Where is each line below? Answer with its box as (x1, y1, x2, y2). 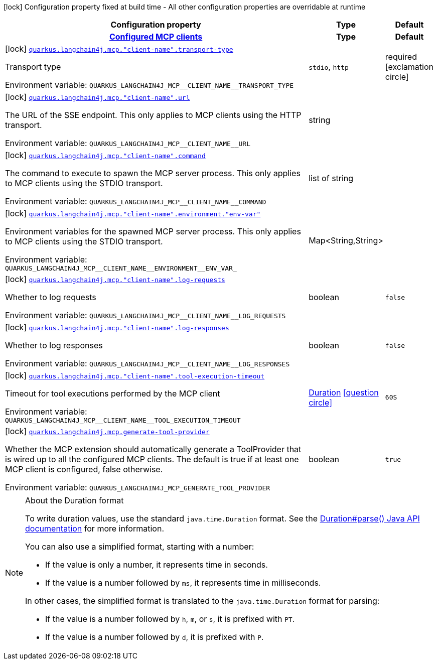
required (385, 52, 417, 62)
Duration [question (309, 387, 379, 397)
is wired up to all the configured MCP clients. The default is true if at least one (5, 454, 299, 464)
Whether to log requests (5, 292, 96, 302)
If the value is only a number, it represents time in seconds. (45, 560, 268, 570)
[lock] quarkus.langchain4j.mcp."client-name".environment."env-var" (5, 208, 261, 218)
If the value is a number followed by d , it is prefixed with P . (45, 632, 264, 642)
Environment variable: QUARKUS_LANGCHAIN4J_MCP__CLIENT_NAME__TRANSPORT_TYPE (5, 80, 294, 90)
